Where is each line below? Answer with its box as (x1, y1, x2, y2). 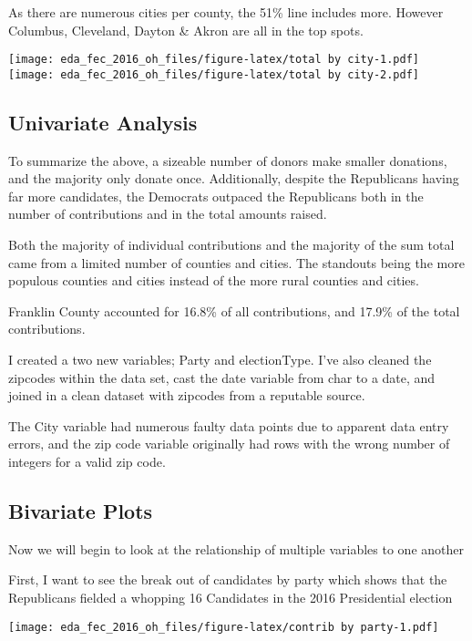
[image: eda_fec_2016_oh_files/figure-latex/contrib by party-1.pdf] (8, 620, 439, 634)
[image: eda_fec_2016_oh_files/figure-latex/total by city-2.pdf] (8, 67, 420, 81)
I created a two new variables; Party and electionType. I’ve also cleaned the (8, 350, 432, 369)
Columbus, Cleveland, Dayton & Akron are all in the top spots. (8, 20, 364, 39)
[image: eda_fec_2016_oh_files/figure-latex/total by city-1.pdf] (8, 53, 420, 67)
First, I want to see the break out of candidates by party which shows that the (8, 570, 447, 589)
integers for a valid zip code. (8, 452, 166, 471)
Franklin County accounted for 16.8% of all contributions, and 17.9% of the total (8, 301, 460, 320)
